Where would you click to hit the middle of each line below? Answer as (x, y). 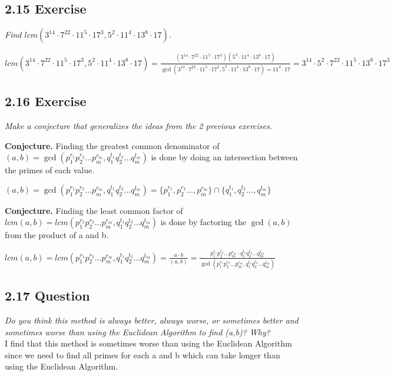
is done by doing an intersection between (224, 157)
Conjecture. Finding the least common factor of (94, 210)
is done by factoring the (203, 222)
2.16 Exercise (46, 101)
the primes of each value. (50, 170)
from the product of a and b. (57, 235)
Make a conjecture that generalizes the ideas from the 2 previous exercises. (139, 126)
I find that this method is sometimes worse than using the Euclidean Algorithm (148, 343)
